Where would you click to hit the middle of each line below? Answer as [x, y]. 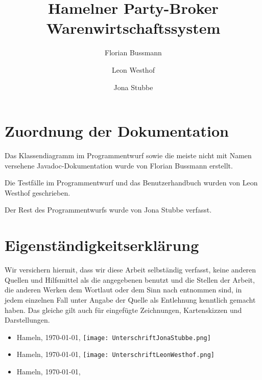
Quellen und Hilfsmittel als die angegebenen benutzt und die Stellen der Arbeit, [130, 279]
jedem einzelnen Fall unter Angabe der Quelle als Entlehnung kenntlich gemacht [130, 299]
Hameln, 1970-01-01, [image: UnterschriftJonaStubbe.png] [114, 337]
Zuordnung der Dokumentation [117, 131]
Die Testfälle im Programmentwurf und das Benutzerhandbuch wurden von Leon [131, 183]
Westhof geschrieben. [38, 192]
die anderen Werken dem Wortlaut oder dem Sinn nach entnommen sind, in [123, 290]
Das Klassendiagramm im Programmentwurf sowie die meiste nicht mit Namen [128, 155]
